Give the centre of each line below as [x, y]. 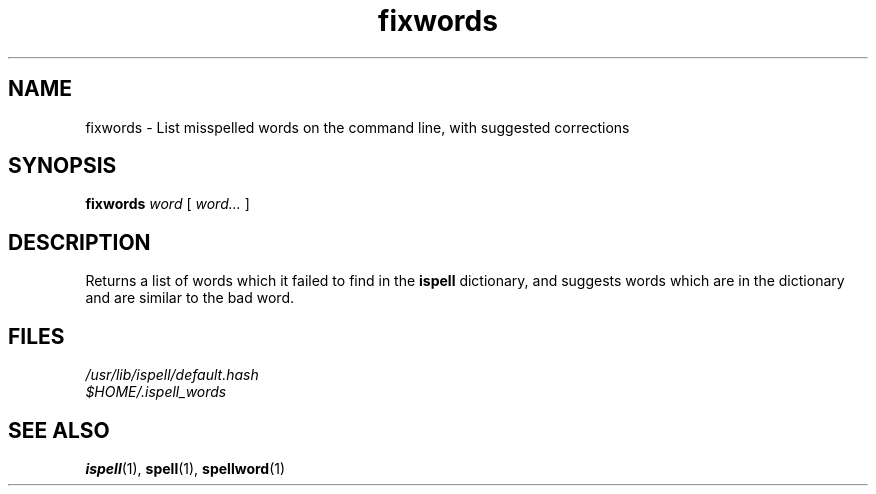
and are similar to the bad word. [189, 298]
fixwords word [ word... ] [167, 204]
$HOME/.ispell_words [156, 392]
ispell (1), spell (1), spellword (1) [185, 468]
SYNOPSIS [62, 166]
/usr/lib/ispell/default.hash [172, 375]
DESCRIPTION [79, 242]
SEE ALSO [59, 430]
